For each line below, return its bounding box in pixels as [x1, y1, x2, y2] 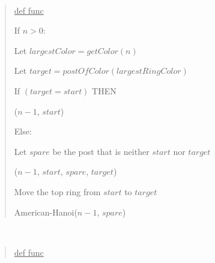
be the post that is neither [52, 145, 150, 157]
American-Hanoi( [14, 205, 77, 218]
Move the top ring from [14, 185, 101, 198]
